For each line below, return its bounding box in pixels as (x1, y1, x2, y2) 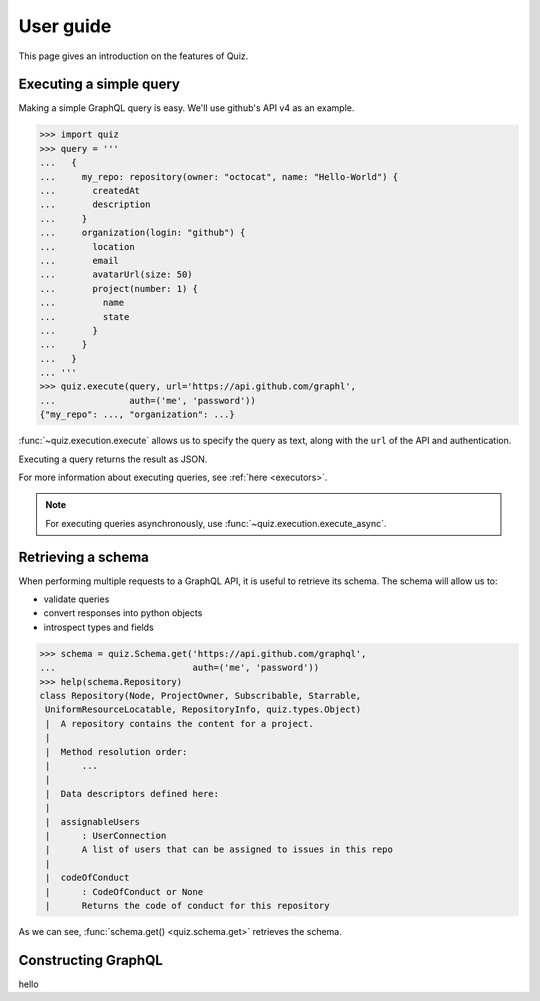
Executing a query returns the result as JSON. (18, 453, 208, 465)
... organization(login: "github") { (39, 227, 246, 239)
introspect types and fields (43, 621, 154, 633)
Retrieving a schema (18, 548, 150, 565)
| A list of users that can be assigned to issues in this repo (45, 844, 394, 855)
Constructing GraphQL (18, 951, 164, 969)
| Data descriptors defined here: (45, 788, 220, 799)
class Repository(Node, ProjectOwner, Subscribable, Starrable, (39, 690, 362, 702)
